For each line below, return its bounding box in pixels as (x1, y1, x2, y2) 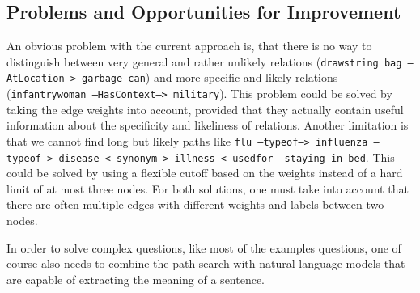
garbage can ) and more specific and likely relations (82, 69, 338, 86)
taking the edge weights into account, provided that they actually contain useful (6, 100, 404, 117)
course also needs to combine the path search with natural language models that (6, 255, 405, 272)
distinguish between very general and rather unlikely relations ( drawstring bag (6, 53, 402, 70)
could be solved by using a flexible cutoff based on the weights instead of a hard (6, 164, 403, 181)
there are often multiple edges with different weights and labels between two (6, 196, 384, 213)
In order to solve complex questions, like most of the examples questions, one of (6, 239, 401, 256)
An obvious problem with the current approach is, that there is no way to (6, 37, 372, 54)
